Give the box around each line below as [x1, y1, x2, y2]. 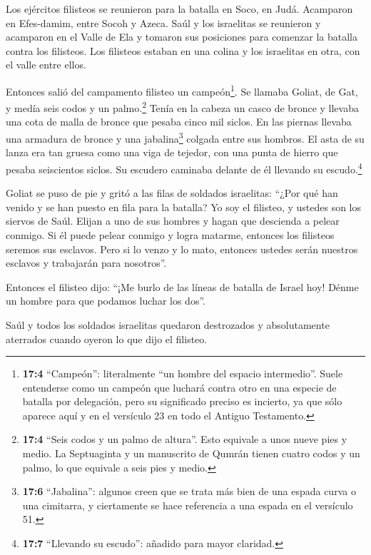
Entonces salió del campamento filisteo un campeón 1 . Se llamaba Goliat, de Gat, [6, 81, 358, 98]
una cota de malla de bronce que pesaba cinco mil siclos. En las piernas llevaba [6, 114, 352, 129]
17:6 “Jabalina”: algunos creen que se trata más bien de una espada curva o [22, 484, 356, 499]
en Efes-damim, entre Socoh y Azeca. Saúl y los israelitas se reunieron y [6, 15, 321, 30]
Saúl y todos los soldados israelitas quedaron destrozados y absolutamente [6, 317, 330, 332]
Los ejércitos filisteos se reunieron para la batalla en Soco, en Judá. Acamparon [6, 1, 353, 16]
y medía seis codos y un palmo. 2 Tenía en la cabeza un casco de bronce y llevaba [6, 98, 359, 115]
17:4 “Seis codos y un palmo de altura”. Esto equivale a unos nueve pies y [22, 432, 347, 447]
